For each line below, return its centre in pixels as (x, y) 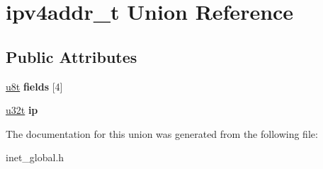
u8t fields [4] (34, 86)
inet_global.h (35, 157)
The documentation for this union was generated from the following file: (162, 133)
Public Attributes (72, 56)
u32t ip (22, 110)
